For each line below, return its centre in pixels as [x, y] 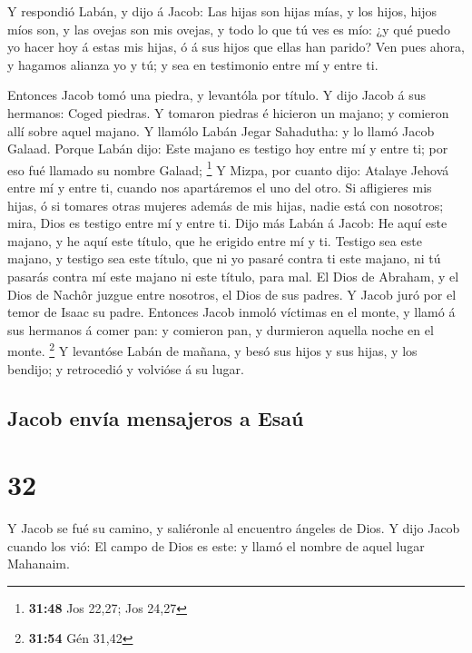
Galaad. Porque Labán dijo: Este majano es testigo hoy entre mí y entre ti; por [228, 148]
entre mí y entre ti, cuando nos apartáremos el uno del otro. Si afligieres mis [220, 187]
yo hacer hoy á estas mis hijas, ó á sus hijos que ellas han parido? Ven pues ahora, [236, 47]
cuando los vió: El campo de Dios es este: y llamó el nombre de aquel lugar [216, 545]
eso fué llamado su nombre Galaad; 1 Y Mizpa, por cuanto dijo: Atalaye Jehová [228, 168]
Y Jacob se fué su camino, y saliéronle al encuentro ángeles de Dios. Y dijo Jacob [234, 528]
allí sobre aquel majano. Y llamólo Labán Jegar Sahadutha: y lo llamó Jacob [221, 130]
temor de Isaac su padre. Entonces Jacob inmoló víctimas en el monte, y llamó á [231, 312]
